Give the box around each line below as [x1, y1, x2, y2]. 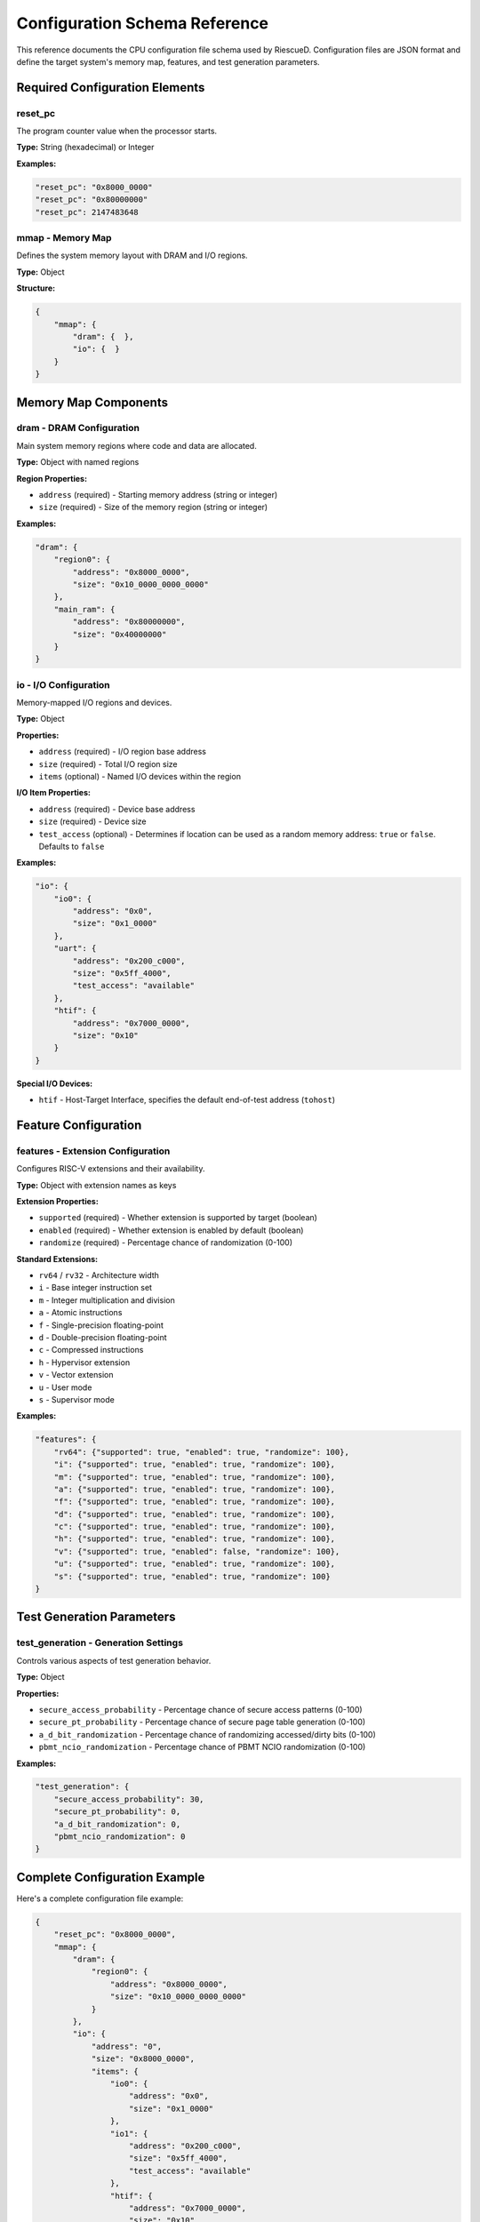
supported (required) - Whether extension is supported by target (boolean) [38, 1212, 317, 1223]
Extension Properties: [16, 1196, 100, 1207]
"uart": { [53, 943, 97, 954]
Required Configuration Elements [16, 80, 205, 95]
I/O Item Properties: [16, 787, 91, 798]
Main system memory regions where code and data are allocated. [16, 440, 257, 451]
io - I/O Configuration [16, 678, 110, 691]
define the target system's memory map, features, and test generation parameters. [16, 56, 320, 67]
